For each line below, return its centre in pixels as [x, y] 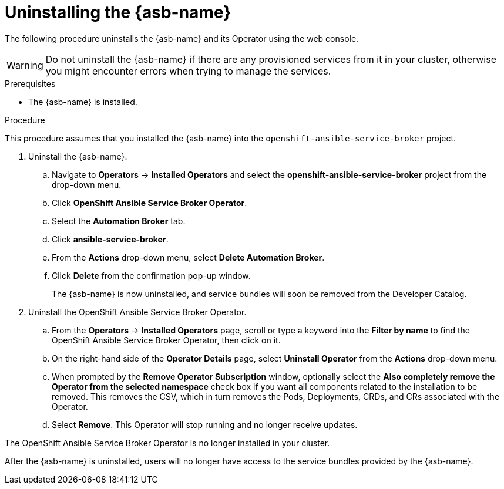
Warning [25, 65]
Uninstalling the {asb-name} [118, 12]
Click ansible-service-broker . [110, 239]
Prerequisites [30, 83]
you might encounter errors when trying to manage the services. [188, 71]
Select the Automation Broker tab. [119, 221]
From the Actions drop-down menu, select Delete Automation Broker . [188, 257]
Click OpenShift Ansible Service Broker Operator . [149, 203]
